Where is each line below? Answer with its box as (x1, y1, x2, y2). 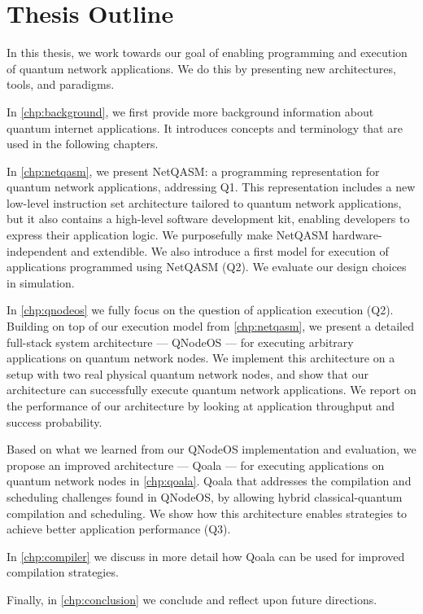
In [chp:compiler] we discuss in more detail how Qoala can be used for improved (7, 547, 405, 564)
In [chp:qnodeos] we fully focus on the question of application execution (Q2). (7, 301, 394, 318)
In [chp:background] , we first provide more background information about (7, 103, 374, 120)
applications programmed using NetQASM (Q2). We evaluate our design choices (7, 258, 407, 275)
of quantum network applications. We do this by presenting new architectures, (7, 59, 396, 77)
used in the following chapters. (7, 135, 159, 152)
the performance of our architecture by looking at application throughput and (7, 397, 395, 414)
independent (7, 242, 68, 259)
